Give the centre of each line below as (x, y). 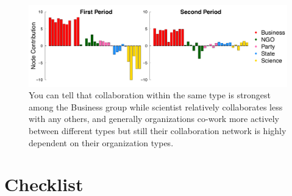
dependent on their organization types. (101, 142)
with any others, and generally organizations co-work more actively (154, 119)
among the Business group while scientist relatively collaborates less (156, 106)
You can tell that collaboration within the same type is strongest (150, 95)
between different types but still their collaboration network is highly (158, 130)
